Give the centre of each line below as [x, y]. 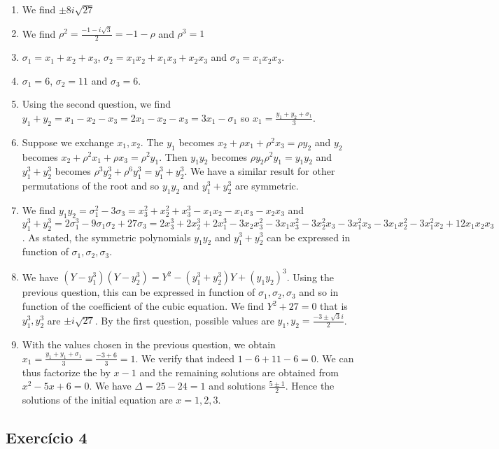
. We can [335, 358]
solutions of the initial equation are [97, 399]
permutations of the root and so [91, 186]
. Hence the [310, 386]
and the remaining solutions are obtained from [239, 372]
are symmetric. [267, 186]
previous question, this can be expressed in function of [139, 292]
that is [334, 306]
